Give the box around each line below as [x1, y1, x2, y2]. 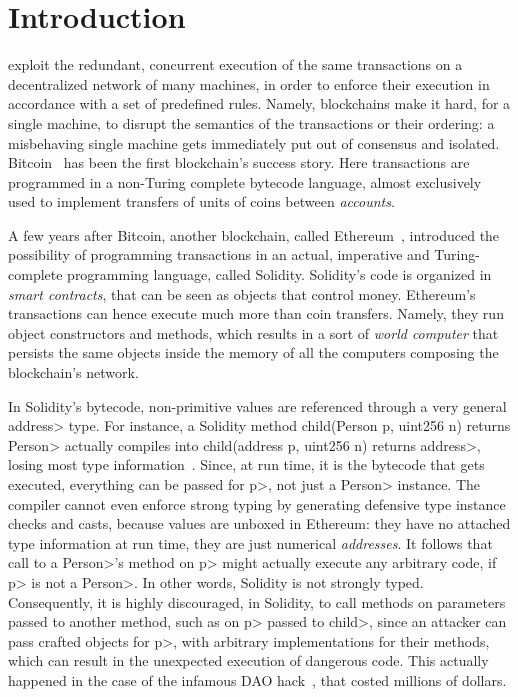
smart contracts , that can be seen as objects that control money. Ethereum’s [8, 283, 476, 304]
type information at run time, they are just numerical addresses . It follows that [8, 532, 493, 553]
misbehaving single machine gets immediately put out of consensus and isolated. [8, 132, 500, 153]
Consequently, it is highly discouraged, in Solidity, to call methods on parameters [8, 591, 506, 612]
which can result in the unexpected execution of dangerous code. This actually [8, 650, 489, 671]
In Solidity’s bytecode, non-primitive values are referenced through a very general [8, 395, 507, 416]
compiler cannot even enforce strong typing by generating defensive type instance [8, 493, 506, 514]
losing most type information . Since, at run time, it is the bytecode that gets [8, 454, 485, 475]
